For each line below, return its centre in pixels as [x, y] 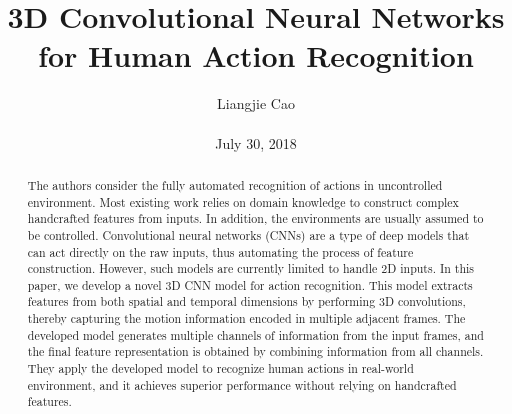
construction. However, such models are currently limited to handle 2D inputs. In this [251, 268]
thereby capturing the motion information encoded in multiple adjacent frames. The [246, 318]
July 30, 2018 [256, 142]
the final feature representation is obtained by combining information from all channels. [255, 351]
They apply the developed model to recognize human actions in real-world [220, 368]
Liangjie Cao [256, 103]
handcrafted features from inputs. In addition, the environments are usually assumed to [255, 218]
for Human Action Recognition [256, 55]
